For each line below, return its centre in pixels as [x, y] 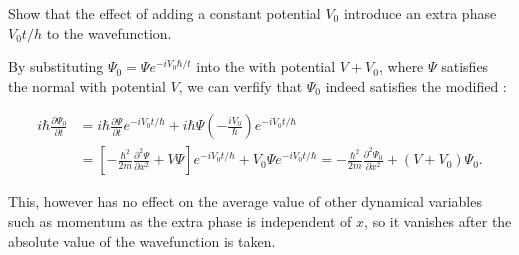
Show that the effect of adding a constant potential [164, 13]
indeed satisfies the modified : [416, 85]
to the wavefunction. [109, 32]
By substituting [56, 66]
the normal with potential [87, 85]
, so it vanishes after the [438, 221]
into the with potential [266, 66]
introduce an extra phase [420, 13]
